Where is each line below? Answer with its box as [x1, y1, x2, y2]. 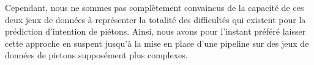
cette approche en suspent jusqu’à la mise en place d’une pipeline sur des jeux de [5, 36, 309, 49]
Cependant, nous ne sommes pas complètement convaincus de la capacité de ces [5, 1, 304, 13]
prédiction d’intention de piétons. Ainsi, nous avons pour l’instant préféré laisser [5, 25, 306, 38]
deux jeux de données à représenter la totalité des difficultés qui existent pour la [5, 13, 306, 26]
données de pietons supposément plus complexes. [5, 49, 188, 61]
